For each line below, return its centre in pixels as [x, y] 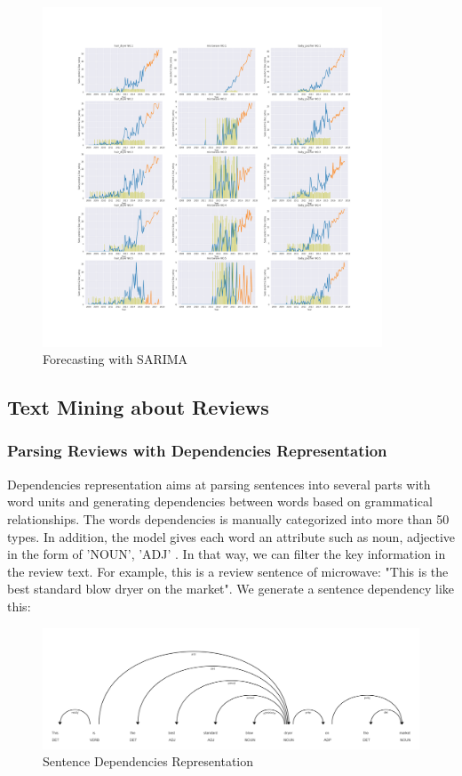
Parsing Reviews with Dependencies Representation [197, 451]
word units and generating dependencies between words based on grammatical [220, 501]
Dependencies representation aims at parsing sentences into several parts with [219, 484]
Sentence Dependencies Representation [148, 761]
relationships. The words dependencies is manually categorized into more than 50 [228, 518]
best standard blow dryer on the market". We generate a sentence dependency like [231, 589]
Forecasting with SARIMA [115, 359]
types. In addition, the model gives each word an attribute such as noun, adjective [231, 536]
